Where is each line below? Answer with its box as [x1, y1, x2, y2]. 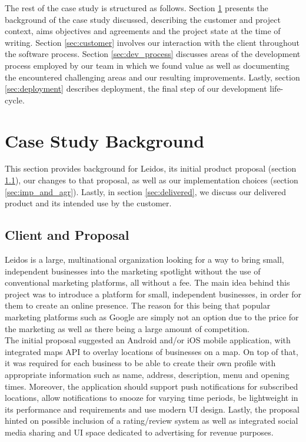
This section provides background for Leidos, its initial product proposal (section [5, 162, 297, 175]
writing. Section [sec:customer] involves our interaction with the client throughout [5, 36, 300, 48]
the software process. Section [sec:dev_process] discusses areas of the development [5, 48, 301, 60]
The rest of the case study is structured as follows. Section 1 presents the [5, 2, 268, 14]
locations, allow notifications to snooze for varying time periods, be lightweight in [5, 391, 298, 404]
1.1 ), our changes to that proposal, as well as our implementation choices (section [5, 174, 298, 186]
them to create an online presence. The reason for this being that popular [5, 299, 271, 312]
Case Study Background [5, 128, 205, 152]
